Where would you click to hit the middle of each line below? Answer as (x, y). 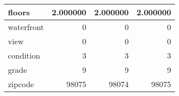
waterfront (26, 27)
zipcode (21, 84)
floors (19, 12)
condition (24, 55)
